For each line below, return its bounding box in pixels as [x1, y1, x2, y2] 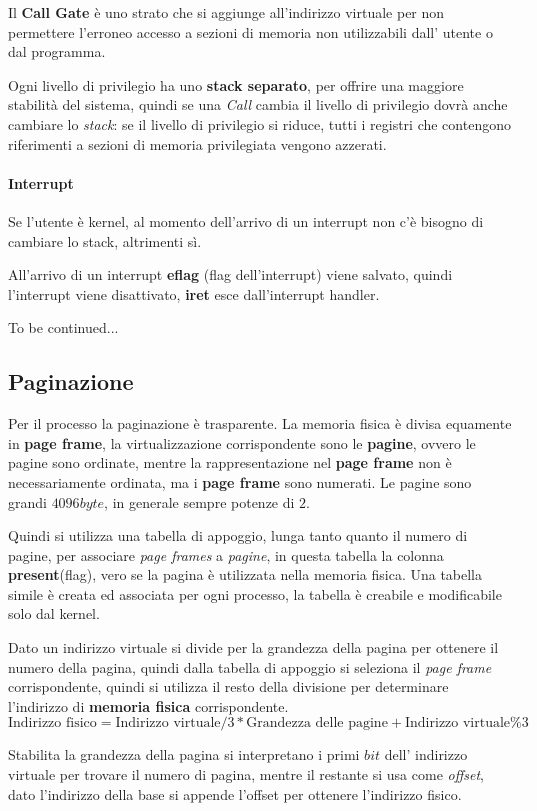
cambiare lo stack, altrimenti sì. [8, 230, 202, 251]
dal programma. [8, 41, 106, 62]
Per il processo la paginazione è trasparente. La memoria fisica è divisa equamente [8, 413, 512, 434]
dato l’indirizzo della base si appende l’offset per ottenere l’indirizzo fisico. [8, 783, 462, 804]
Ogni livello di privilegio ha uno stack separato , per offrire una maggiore [8, 74, 464, 95]
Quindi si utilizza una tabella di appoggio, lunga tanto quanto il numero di [8, 525, 468, 546]
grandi [8, 491, 47, 512]
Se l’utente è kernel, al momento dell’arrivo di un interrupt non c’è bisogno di [8, 210, 484, 231]
